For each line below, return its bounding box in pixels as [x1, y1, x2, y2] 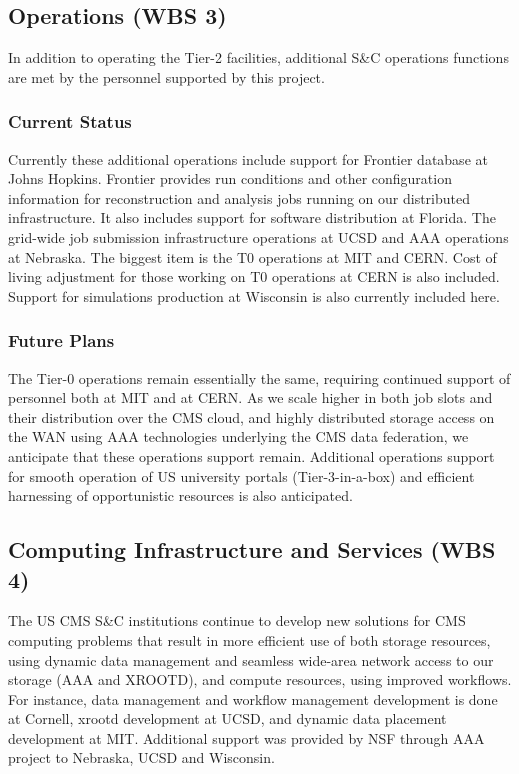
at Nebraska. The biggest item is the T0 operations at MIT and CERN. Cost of [8, 246, 497, 267]
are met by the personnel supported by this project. [8, 66, 325, 87]
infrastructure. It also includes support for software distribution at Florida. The [8, 207, 496, 228]
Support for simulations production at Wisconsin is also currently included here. [8, 285, 500, 306]
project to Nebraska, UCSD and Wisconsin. [8, 747, 275, 768]
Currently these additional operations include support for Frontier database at [8, 148, 488, 169]
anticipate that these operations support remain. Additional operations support [8, 445, 495, 466]
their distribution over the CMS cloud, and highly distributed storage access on [8, 406, 495, 427]
